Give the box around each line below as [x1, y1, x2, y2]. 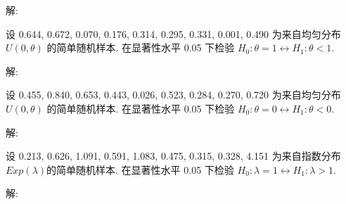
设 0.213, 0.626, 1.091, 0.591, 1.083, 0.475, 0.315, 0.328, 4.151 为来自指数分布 [6, 148, 341, 163]
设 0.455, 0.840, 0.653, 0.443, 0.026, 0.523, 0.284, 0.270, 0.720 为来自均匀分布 [6, 87, 341, 102]
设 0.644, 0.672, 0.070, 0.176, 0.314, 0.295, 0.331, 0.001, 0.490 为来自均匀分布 [6, 26, 341, 41]
